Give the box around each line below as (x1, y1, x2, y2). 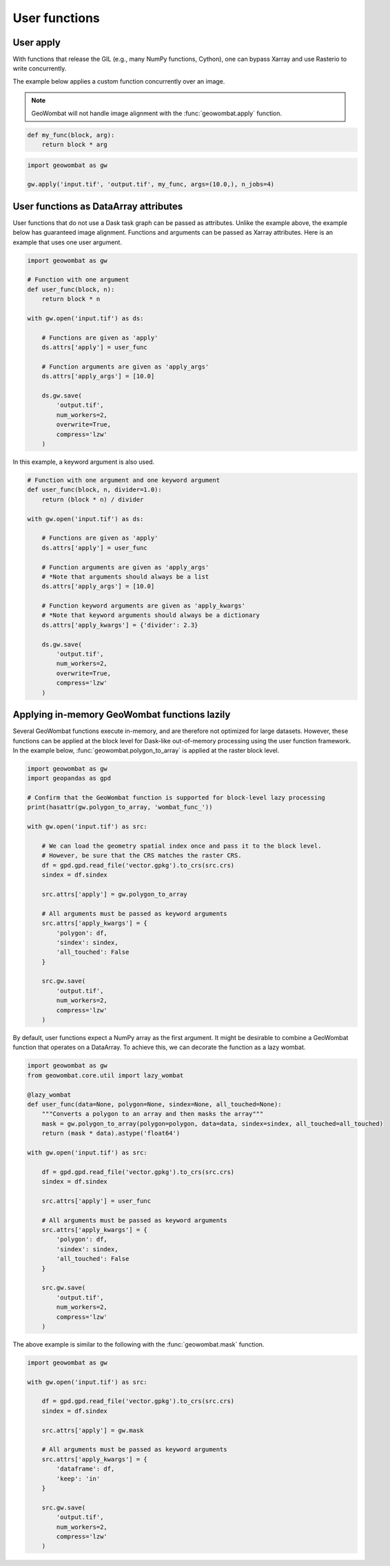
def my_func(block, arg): (27, 131, 115, 139)
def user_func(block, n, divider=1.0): (27, 486, 162, 493)
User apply (12, 37, 61, 48)
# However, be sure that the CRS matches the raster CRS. (41, 852, 242, 859)
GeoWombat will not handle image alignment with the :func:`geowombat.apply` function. (31, 109, 283, 117)
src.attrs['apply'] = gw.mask (41, 1426, 144, 1434)
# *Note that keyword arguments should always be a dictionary (41, 611, 260, 619)
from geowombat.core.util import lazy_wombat (27, 1071, 184, 1079)
